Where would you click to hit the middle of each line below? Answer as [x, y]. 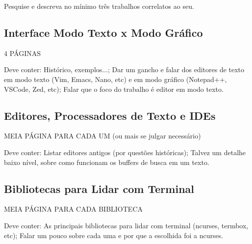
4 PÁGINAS [22, 53]
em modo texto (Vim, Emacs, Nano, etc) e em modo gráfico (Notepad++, [115, 79]
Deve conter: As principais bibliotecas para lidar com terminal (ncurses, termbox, [126, 225]
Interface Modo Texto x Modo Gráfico [103, 32]
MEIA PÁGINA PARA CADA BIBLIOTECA [74, 209]
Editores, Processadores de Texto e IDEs [110, 115]
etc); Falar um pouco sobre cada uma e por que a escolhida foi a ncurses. [114, 235]
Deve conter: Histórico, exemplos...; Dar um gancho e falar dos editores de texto [124, 69]
